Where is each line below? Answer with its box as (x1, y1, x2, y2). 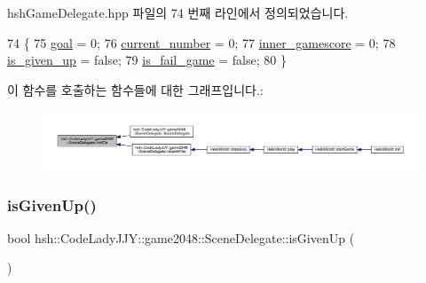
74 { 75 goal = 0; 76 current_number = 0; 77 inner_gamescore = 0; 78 (7, 33, 396, 51)
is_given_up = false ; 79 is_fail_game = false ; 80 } (7, 51, 287, 69)
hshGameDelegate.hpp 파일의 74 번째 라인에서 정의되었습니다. (7, 4, 349, 21)
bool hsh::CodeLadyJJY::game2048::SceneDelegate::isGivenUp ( (7, 228, 355, 247)
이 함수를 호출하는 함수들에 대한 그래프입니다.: (7, 80, 264, 98)
